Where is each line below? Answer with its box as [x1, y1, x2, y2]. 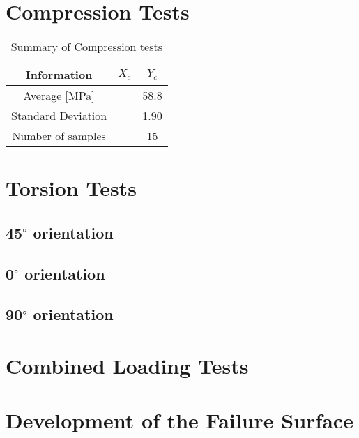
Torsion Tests [6, 174, 137, 202]
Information [25, 66, 93, 83]
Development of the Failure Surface [6, 406, 353, 435]
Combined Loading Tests [6, 352, 249, 380]
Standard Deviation [11, 107, 107, 124]
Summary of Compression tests [10, 38, 162, 55]
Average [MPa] [23, 87, 95, 104]
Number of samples [12, 128, 106, 144]
